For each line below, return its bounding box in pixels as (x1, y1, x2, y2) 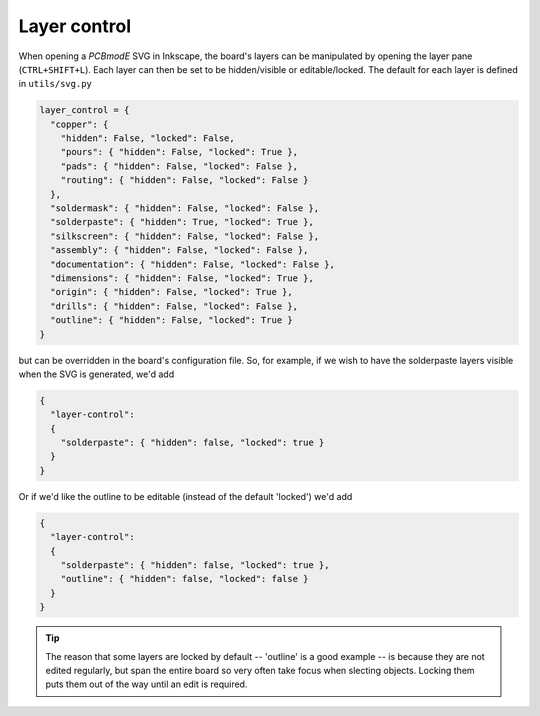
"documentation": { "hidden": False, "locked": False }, (50, 258, 335, 270)
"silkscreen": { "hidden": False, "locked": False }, (50, 230, 320, 242)
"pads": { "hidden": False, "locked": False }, (60, 160, 299, 172)
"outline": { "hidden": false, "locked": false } (60, 573, 309, 585)
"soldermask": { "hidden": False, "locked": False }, (50, 203, 320, 214)
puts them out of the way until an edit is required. (45, 678, 248, 690)
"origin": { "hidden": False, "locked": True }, (50, 286, 294, 298)
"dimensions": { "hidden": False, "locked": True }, (50, 273, 314, 284)
